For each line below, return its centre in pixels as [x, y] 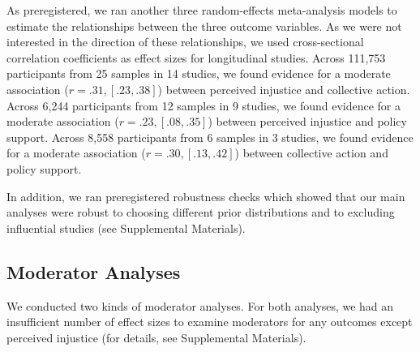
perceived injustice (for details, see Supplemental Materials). [156, 337]
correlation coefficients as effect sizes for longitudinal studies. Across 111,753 [196, 57]
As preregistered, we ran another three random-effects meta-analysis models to [202, 10]
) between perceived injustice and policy [307, 121]
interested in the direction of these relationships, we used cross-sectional [185, 42]
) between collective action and [311, 153]
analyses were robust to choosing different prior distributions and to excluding [201, 212]
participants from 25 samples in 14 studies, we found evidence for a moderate [199, 73]
